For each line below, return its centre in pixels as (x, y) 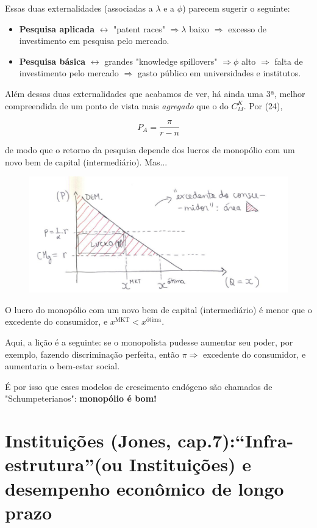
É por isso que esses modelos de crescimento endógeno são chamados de (139, 386)
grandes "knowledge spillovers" (161, 61)
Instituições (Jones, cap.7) (117, 440)
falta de (289, 61)
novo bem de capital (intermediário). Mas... (86, 161)
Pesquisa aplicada (57, 28)
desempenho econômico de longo (144, 488)
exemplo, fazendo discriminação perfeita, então (92, 354)
